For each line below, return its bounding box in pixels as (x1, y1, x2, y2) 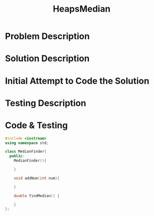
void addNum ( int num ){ (14, 176, 60, 180)
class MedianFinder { (5, 149, 47, 154)
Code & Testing (5, 120, 68, 131)
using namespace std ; (5, 140, 49, 145)
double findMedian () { (14, 193, 60, 198)
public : (9, 154, 25, 159)
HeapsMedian (52, 3, 111, 15)
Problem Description (5, 31, 90, 42)
